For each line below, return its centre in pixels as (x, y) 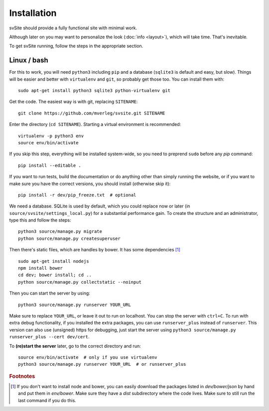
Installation (33, 13)
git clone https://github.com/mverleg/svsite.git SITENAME (92, 113)
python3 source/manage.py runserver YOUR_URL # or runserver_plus (102, 364)
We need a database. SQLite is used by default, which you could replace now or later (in (100, 206)
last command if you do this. (47, 400)
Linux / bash (29, 60)
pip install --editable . (50, 165)
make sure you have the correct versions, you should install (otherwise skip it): (90, 184)
